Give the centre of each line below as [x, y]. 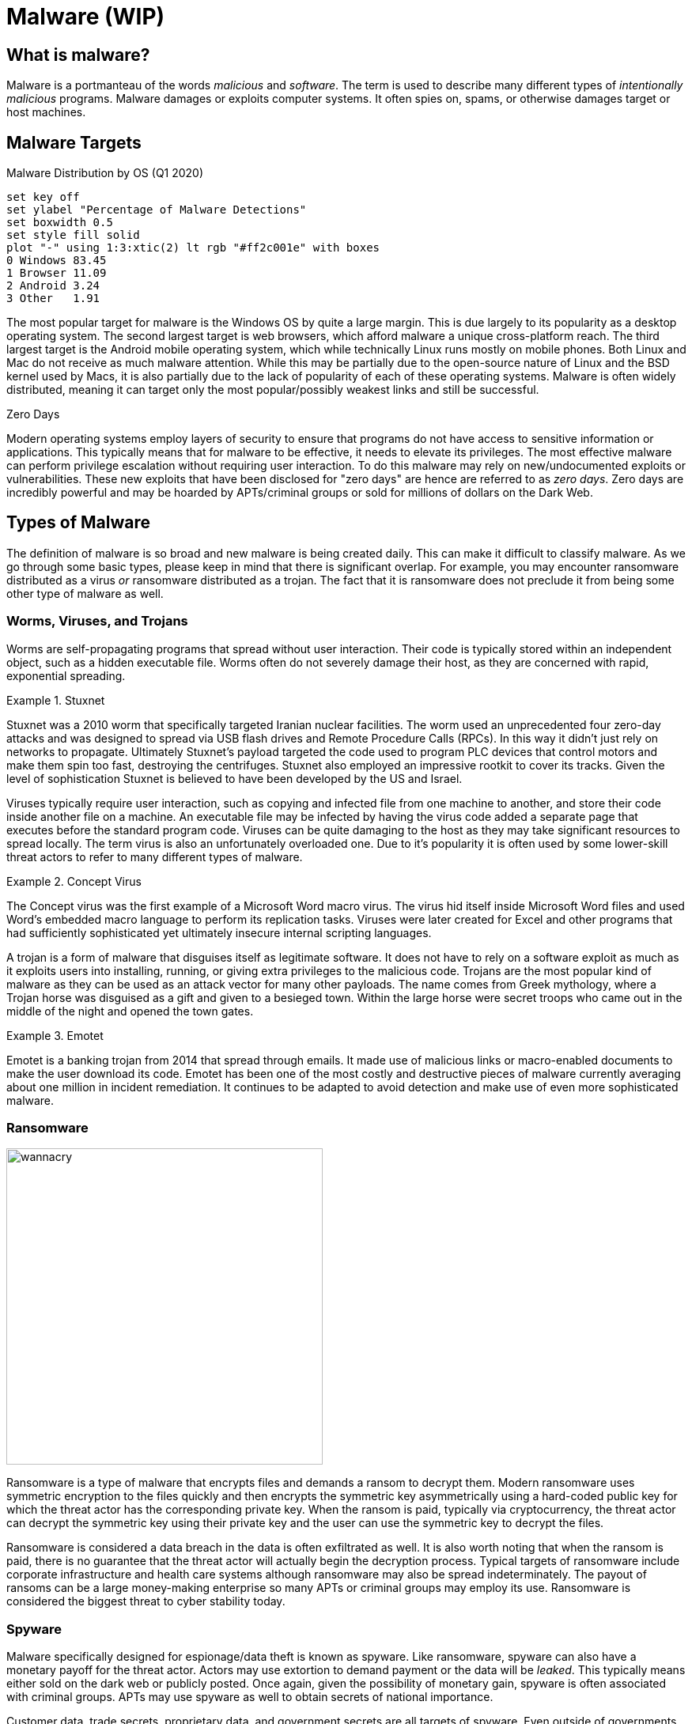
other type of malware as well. [85, 593]
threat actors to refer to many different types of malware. [155, 856]
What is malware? [78, 55]
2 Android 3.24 [53, 286]
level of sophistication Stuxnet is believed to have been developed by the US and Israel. [234, 778]
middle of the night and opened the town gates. [130, 1011]
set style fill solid [73, 235]
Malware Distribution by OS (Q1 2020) [105, 173]
